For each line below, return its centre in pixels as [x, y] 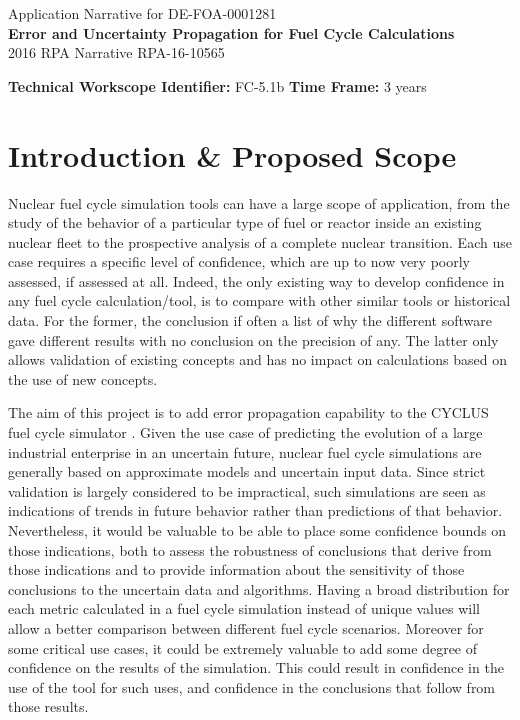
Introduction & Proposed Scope [232, 154]
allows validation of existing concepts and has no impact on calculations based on [258, 359]
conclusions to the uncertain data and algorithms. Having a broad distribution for [259, 588]
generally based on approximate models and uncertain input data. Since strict [247, 471]
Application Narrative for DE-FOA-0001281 [142, 13]
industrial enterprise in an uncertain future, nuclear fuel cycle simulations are [245, 451]
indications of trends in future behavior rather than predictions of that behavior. [255, 510]
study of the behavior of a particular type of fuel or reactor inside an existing [245, 222]
